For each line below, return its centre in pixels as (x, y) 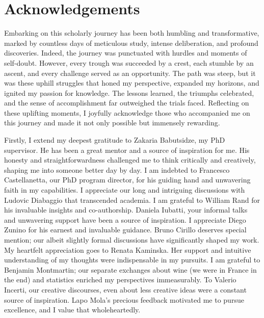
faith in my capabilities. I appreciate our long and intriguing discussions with (125, 190)
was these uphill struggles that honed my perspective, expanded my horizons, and (132, 83)
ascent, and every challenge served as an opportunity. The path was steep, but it (130, 73)
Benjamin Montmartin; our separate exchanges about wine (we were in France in (130, 269)
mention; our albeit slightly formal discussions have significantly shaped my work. (132, 240)
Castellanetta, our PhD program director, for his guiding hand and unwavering (127, 180)
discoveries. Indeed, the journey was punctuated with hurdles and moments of (126, 53)
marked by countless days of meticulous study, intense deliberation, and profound (131, 43)
